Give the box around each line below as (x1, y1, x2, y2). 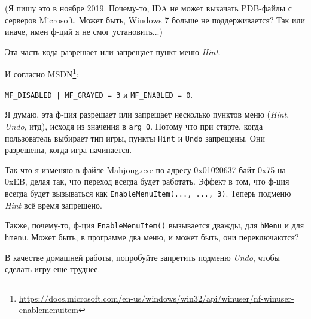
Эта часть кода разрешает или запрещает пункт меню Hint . (5, 45, 221, 58)
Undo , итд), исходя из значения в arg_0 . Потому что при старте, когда (5, 119, 263, 132)
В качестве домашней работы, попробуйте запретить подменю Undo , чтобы (5, 251, 280, 263)
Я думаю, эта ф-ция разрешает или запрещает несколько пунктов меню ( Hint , (5, 108, 289, 121)
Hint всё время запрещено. (5, 198, 102, 211)
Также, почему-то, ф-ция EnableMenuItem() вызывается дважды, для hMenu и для (5, 219, 304, 231)
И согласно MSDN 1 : (5, 66, 79, 80)
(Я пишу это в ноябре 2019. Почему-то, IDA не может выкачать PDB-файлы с (5, 2, 292, 14)
